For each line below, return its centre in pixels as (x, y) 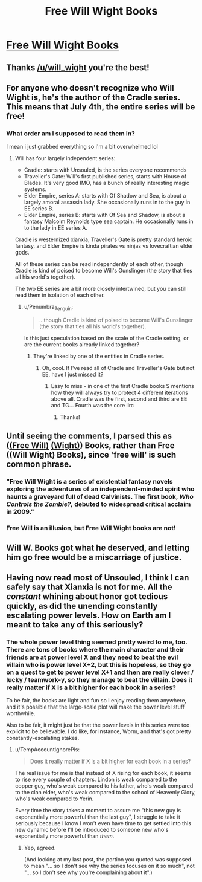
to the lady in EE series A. (55, 228)
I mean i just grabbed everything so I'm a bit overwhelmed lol (82, 147)
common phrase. (39, 465)
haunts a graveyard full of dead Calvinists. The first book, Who (100, 497)
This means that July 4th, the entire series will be (101, 107)
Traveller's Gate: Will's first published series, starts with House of (105, 177)
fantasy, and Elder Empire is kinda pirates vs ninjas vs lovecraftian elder (104, 246)
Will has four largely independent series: (65, 158)
